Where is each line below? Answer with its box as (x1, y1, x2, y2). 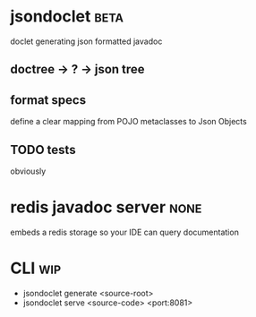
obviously (10, 166, 47, 176)
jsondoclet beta (10, 6, 124, 27)
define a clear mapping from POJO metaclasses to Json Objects (10, 116, 247, 127)
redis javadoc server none (10, 197, 202, 218)
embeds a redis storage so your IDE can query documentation (10, 227, 240, 237)
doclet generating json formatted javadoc (10, 36, 163, 47)
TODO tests (10, 141, 76, 158)
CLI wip (10, 258, 62, 278)
